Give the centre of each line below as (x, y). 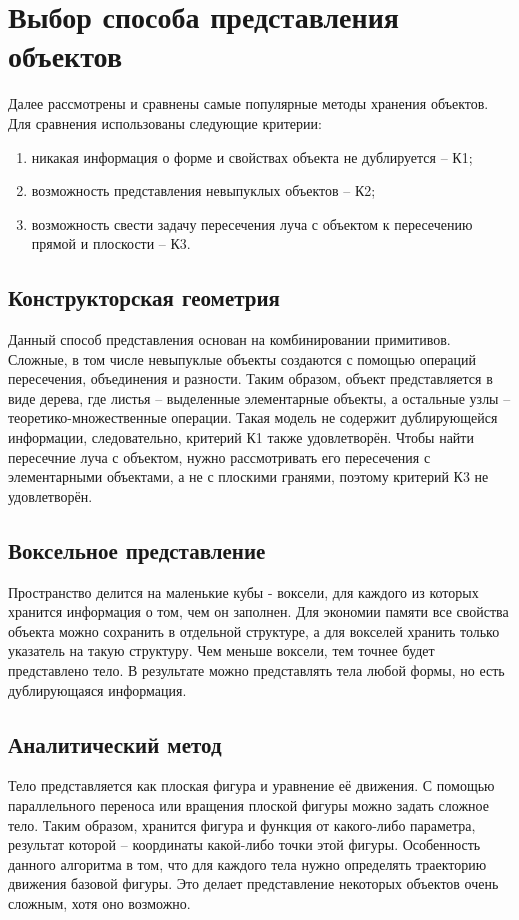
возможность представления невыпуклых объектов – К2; (203, 190)
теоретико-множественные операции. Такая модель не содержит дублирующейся (253, 417)
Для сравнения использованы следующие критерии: (165, 122)
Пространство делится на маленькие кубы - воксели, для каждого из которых (243, 591)
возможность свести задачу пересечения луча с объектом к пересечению (252, 223)
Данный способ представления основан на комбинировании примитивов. (229, 339)
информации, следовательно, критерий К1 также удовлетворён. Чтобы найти (241, 437)
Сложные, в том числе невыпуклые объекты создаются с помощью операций (242, 358)
